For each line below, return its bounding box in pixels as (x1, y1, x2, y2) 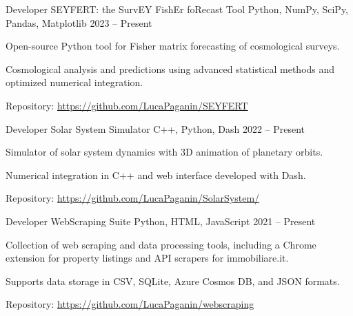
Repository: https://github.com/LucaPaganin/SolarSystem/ (6, 191, 260, 205)
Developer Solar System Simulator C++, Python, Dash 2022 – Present (6, 121, 305, 136)
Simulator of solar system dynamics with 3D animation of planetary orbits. (6, 145, 323, 159)
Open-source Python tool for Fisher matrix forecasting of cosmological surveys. (6, 39, 340, 53)
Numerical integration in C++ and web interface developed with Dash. (6, 167, 306, 182)
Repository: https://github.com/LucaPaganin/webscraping (6, 297, 254, 311)
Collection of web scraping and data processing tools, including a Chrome (6, 237, 316, 251)
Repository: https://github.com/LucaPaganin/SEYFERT (6, 98, 248, 112)
